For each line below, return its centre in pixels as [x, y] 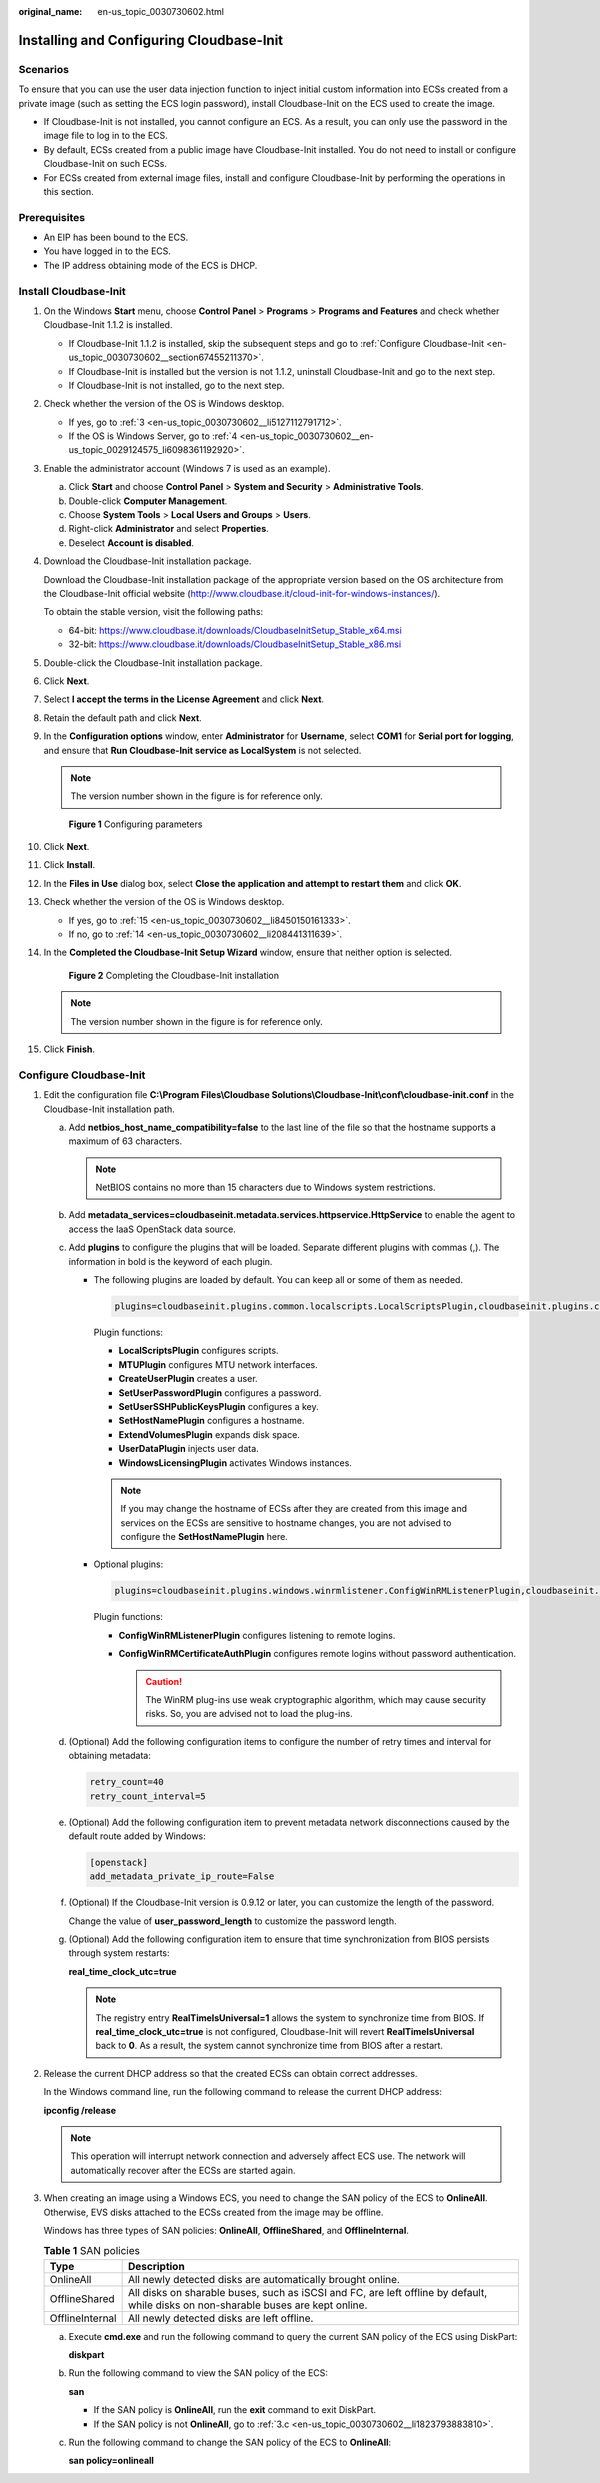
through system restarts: [119, 1953]
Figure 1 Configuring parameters [135, 824]
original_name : [50, 11]
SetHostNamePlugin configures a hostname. [211, 1421]
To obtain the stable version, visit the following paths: [153, 612]
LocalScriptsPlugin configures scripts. [198, 1351]
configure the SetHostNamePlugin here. [204, 1537]
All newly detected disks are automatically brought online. [263, 2279]
